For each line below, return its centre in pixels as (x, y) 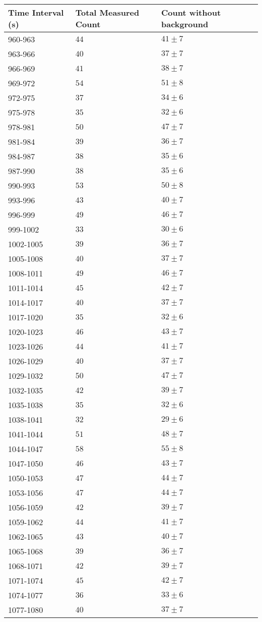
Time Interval (36, 12)
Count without (191, 12)
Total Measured (107, 12)
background (185, 24)
